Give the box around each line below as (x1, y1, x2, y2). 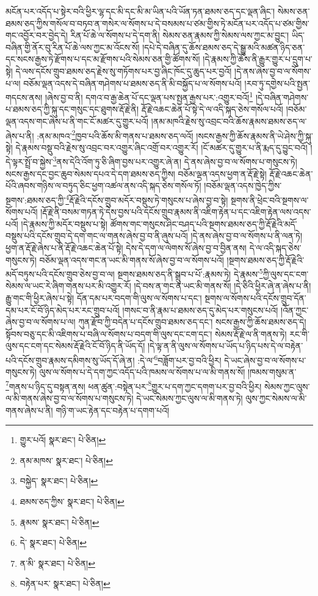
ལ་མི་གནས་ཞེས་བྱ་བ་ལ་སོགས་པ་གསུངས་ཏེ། (5, 392, 134, 404)
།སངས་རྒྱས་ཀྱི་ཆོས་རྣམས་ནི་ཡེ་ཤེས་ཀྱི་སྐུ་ (196, 129, 313, 142)
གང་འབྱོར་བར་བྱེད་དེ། (5, 29, 68, 42)
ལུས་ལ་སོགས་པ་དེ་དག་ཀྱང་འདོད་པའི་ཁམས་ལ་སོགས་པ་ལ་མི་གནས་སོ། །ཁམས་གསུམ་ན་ (39, 366, 297, 378)
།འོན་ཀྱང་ (281, 303, 309, 316)
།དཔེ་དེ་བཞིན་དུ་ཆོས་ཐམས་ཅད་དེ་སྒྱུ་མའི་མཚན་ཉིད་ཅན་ (142, 40, 305, 53)
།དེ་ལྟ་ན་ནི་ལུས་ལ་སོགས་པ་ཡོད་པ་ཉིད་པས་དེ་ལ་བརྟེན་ (147, 339, 303, 352)
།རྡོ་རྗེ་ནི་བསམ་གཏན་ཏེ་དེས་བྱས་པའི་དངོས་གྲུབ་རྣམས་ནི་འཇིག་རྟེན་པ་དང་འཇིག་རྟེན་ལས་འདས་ (40, 205, 311, 218)
